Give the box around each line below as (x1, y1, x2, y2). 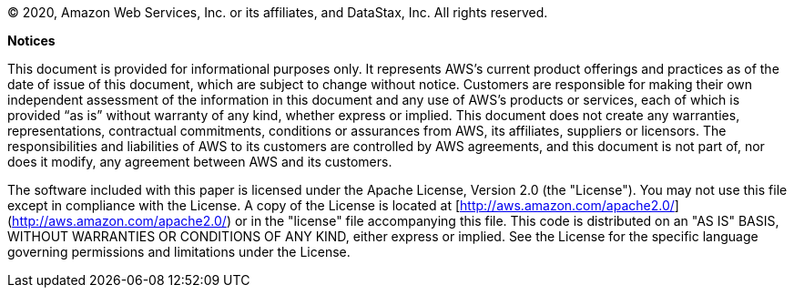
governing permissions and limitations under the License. (7, 244, 351, 259)
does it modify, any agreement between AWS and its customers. (7, 154, 392, 169)
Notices (7, 33, 56, 48)
